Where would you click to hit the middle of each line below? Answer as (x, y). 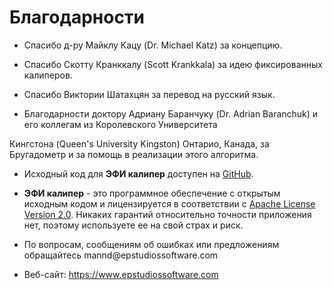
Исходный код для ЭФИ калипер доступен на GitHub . (138, 173)
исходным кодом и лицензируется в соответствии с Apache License (169, 203)
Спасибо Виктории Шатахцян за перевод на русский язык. (149, 94)
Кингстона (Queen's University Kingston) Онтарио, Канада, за (139, 143)
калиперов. (48, 75)
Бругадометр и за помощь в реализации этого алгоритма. (134, 154)
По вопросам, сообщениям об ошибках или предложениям (151, 244)
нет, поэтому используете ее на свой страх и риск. (133, 225)
